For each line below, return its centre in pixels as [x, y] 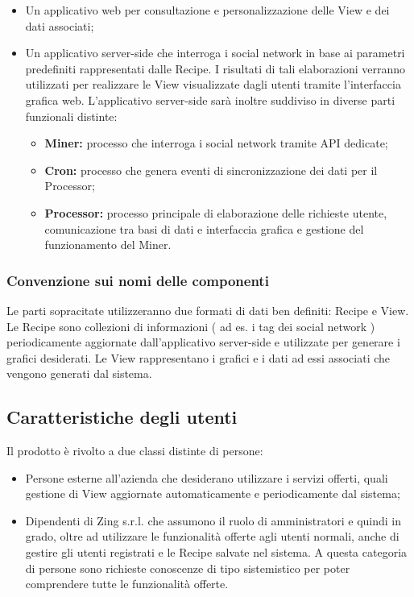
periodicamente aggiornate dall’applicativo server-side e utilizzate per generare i [203, 342]
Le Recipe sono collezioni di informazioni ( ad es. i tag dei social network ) [191, 326]
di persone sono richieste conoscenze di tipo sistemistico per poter [188, 568]
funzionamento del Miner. [108, 245]
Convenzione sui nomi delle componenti [138, 280]
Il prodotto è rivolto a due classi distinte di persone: [135, 451]
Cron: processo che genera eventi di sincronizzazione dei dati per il [211, 170]
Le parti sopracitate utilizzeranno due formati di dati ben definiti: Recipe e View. [208, 310]
